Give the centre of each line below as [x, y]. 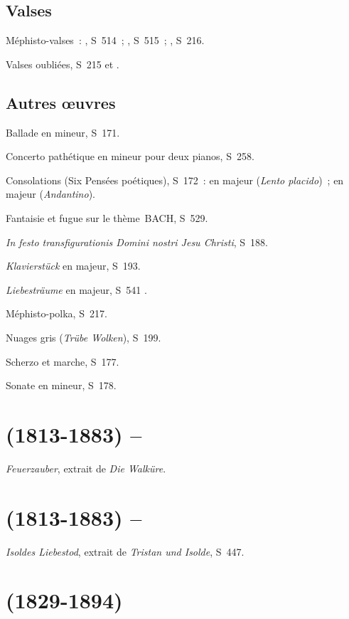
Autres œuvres [61, 102]
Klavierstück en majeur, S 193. [73, 266]
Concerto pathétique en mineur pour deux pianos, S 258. [130, 156]
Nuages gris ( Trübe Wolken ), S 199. [84, 337]
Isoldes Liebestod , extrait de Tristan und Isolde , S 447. [125, 551]
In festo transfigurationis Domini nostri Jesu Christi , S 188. [137, 242]
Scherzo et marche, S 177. [63, 361]
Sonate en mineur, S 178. [61, 385]
